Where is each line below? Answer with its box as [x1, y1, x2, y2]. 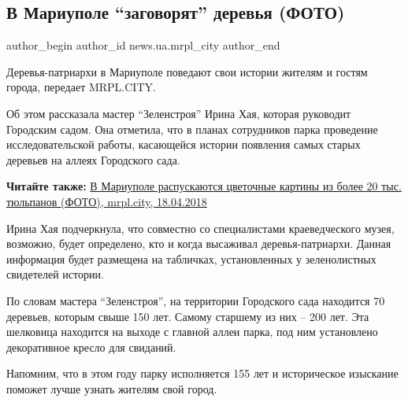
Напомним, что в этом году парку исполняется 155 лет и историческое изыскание [6, 365, 399, 382]
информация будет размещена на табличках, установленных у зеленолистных [6, 250, 376, 267]
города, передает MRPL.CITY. [6, 79, 156, 95]
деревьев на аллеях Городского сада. [6, 151, 180, 168]
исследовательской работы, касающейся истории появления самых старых [6, 136, 361, 153]
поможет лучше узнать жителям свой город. [6, 380, 217, 396]
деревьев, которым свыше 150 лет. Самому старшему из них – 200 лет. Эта [6, 308, 369, 324]
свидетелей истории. [6, 266, 104, 282]
